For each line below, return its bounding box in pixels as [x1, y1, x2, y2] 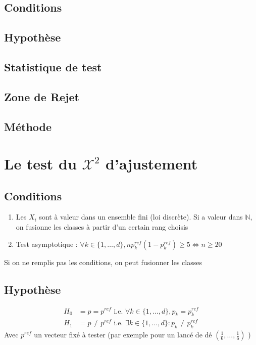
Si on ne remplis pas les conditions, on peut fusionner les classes [4, 256, 202, 267]
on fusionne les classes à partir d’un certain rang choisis [16, 222, 188, 232]
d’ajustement [106, 153, 198, 174]
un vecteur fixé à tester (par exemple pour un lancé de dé [34, 329, 212, 340]
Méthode [4, 118, 52, 134]
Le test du [4, 153, 77, 174]
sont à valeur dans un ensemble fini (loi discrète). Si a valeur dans [39, 211, 243, 222]
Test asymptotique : [16, 238, 78, 249]
